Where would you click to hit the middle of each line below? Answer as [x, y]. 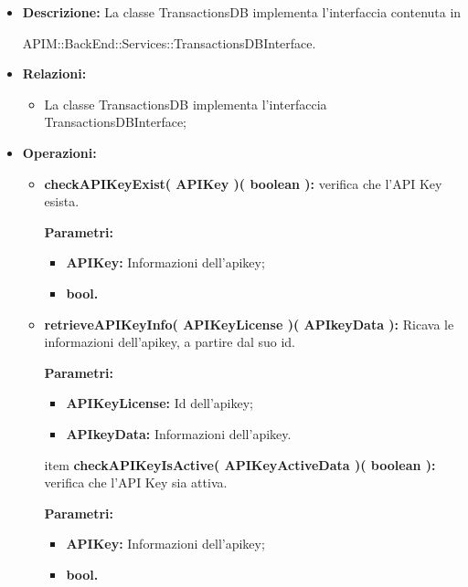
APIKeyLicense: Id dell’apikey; [160, 403]
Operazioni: [59, 152]
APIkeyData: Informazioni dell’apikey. [179, 433]
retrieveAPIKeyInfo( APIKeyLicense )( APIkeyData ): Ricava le [249, 324]
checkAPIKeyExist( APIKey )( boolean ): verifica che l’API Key [243, 183]
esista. [62, 201]
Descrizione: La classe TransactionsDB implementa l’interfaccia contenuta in [242, 12]
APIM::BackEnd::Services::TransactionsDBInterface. [169, 42]
